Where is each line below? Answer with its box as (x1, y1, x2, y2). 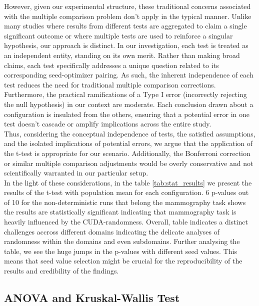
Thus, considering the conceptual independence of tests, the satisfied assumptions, (4, 128, 255, 138)
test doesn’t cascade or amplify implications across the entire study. (4, 118, 211, 129)
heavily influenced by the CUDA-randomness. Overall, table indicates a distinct (4, 216, 248, 227)
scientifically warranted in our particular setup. (4, 167, 148, 178)
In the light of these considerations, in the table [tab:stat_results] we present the (4, 177, 252, 187)
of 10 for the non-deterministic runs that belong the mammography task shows (4, 196, 246, 207)
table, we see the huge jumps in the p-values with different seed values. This (4, 245, 237, 256)
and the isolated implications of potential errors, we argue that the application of (4, 138, 253, 148)
